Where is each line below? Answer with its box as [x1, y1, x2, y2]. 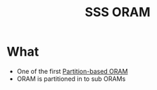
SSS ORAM [84, 4, 151, 20]
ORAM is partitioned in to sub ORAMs [16, 75, 126, 83]
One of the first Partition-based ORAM [16, 67, 128, 75]
